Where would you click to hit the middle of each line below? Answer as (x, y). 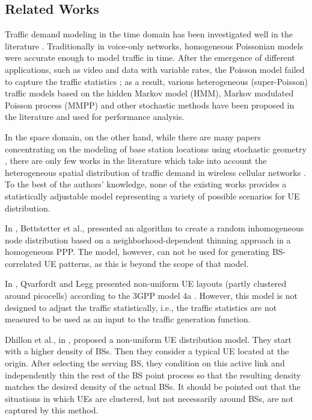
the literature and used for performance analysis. (95, 117)
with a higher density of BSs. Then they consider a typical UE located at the (147, 351)
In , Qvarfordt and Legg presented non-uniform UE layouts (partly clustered (146, 284)
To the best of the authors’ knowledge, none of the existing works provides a (146, 184)
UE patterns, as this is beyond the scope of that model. (146, 263)
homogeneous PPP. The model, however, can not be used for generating (137, 252)
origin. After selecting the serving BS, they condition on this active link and (145, 363)
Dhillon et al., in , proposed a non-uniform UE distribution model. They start (148, 339)
